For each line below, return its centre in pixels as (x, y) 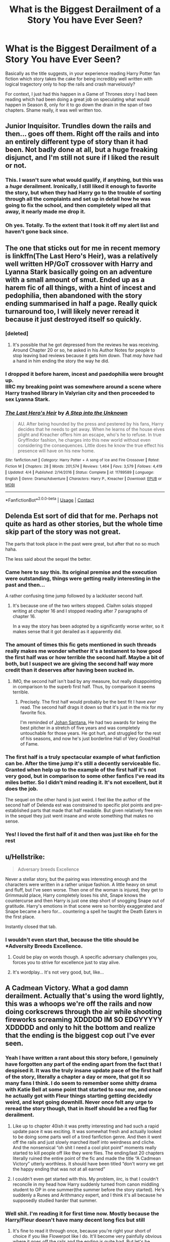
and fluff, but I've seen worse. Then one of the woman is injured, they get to (84, 889)
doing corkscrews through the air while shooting (83, 1012)
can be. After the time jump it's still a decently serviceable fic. (83, 763)
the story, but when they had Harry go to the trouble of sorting (83, 192)
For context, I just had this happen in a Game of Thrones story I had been (81, 94)
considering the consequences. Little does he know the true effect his (91, 445)
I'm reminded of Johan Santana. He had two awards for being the (88, 722)
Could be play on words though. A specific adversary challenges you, (85, 957)
